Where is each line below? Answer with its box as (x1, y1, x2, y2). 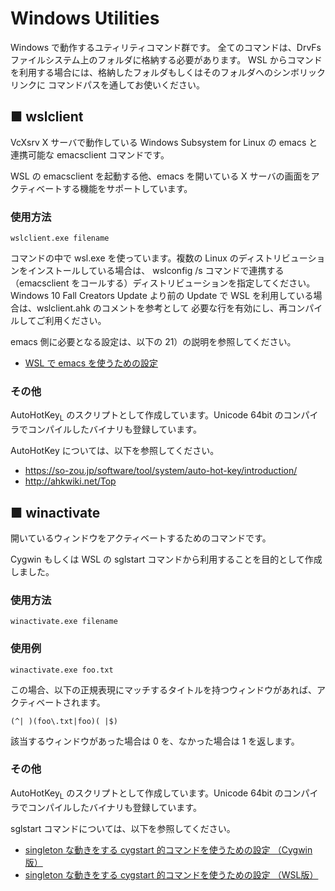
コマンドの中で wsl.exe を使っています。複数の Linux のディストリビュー (10, 252, 308, 264)
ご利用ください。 (36, 315, 107, 327)
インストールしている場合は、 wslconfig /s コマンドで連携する (27, 265, 285, 277)
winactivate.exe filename (10, 617, 118, 627)
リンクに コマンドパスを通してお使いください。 (10, 78, 206, 91)
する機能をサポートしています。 (62, 182, 193, 194)
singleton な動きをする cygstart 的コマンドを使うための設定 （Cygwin (24, 843, 313, 856)
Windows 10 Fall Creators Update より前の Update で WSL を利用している (10, 290, 314, 302)
